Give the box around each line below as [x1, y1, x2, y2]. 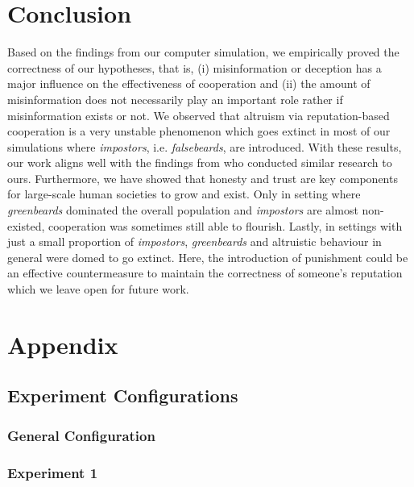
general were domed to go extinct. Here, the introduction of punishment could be [7, 248, 408, 265]
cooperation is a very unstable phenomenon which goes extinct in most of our [7, 123, 391, 139]
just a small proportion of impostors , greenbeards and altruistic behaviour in [7, 233, 382, 250]
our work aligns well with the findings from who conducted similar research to [7, 154, 392, 171]
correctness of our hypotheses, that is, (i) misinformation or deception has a [7, 59, 382, 76]
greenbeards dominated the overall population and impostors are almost [7, 202, 358, 219]
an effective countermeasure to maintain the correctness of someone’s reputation [7, 264, 403, 281]
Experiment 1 [7, 462, 98, 482]
